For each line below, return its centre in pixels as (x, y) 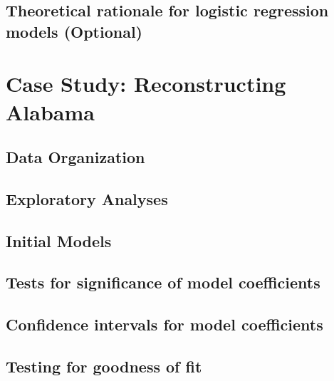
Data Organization (75, 157)
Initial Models (59, 240)
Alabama (50, 111)
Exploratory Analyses (87, 198)
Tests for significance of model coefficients (163, 282)
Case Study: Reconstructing (146, 84)
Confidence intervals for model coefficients (165, 324)
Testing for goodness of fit (104, 366)
